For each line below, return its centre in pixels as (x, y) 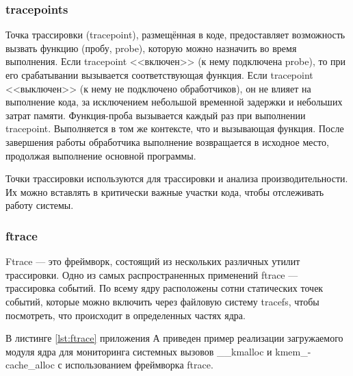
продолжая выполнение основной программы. (101, 155)
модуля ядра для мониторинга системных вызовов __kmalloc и (139, 351)
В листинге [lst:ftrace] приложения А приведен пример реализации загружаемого (174, 338)
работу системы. (40, 205)
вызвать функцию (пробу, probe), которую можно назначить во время (151, 48)
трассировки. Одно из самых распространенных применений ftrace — (152, 274)
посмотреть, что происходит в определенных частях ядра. (126, 315)
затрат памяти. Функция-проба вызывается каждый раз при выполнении (156, 115)
